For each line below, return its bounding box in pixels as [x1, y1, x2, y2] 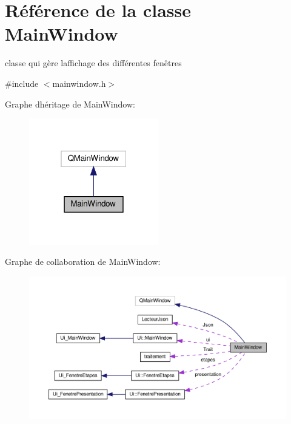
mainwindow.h [52, 77, 106, 89]
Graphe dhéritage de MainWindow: [5, 97, 135, 110]
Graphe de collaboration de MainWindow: [5, 255, 161, 268]
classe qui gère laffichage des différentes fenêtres [5, 56, 182, 69]
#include [5, 77, 39, 89]
